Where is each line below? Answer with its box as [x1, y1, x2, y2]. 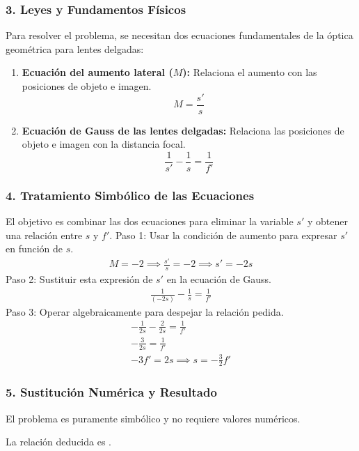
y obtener [307, 214, 348, 229]
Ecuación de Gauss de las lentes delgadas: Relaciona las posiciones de [22, 123, 344, 137]
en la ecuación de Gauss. [166, 272, 271, 286]
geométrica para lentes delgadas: [6, 41, 144, 56]
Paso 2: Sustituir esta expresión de [6, 272, 153, 286]
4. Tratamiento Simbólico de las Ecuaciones [6, 186, 255, 204]
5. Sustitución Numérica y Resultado [6, 383, 217, 401]
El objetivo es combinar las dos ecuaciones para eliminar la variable [6, 214, 294, 229]
